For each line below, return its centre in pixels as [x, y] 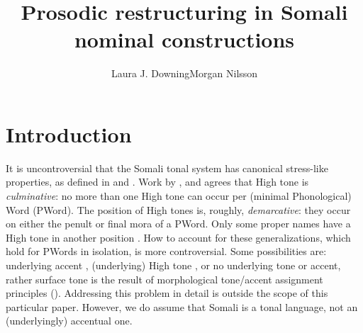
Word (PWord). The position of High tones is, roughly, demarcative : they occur [178, 209]
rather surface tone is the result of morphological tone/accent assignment [164, 279]
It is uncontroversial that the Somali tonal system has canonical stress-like [167, 168]
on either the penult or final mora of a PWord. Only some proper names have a [178, 224]
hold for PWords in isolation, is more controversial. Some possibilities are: [166, 251]
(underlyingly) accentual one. [69, 321]
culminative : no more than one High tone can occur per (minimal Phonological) [179, 196]
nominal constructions [184, 39]
